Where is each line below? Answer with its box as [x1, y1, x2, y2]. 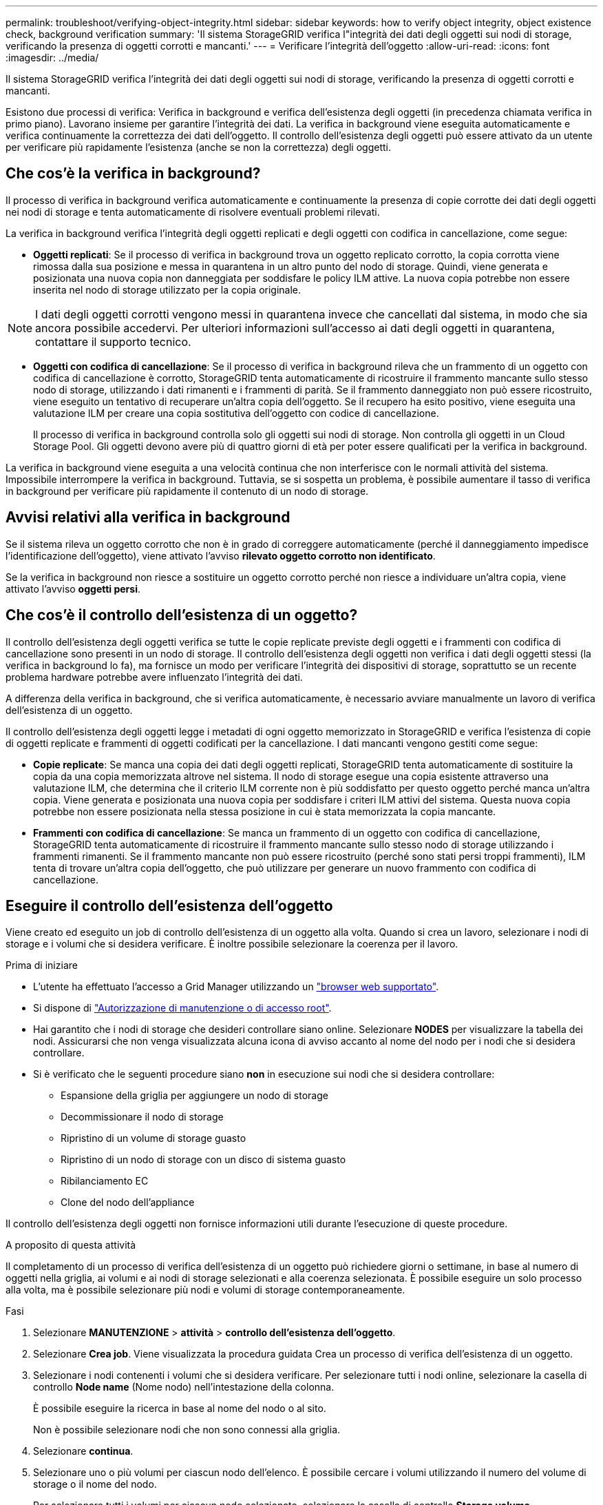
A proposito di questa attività [6, 1239, 136, 1251]
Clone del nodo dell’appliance [61, 1196, 195, 1209]
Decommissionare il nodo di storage [61, 1111, 224, 1123]
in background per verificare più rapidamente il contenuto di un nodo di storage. [6, 484, 369, 497]
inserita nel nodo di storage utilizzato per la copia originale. [33, 283, 301, 296]
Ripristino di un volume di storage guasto [61, 1132, 246, 1145]
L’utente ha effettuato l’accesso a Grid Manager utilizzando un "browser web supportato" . [33, 981, 439, 993]
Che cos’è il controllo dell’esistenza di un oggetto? [6, 606, 358, 624]
